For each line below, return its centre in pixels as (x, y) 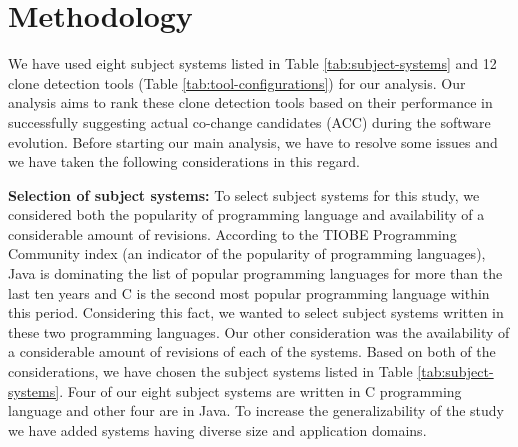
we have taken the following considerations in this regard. (184, 161)
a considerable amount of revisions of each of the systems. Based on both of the (252, 351)
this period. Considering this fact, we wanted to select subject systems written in (256, 312)
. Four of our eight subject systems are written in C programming (260, 390)
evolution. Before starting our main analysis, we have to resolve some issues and (253, 141)
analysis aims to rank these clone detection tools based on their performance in (250, 102)
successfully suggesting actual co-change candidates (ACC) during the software (249, 121)
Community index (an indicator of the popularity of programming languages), (247, 253)
